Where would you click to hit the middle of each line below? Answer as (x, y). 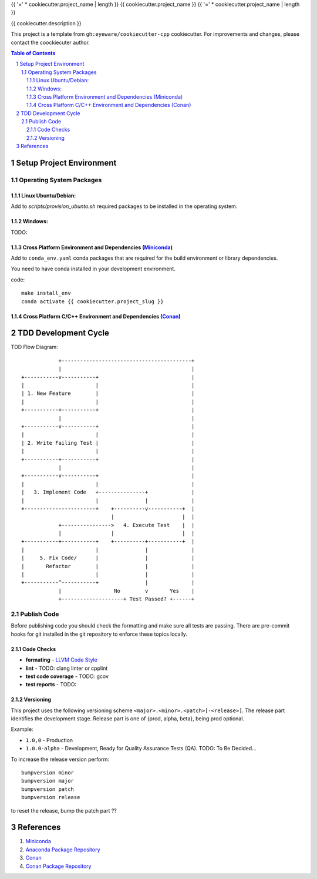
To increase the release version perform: (60, 759)
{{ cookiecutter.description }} (46, 23)
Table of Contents (33, 53)
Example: (22, 729)
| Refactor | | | (108, 566)
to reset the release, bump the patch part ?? (64, 810)
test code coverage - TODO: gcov (67, 676)
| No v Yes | (127, 591)
